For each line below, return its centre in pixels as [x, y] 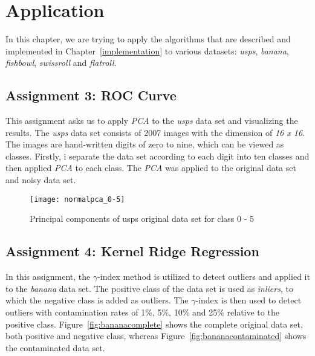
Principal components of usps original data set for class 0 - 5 [142, 218]
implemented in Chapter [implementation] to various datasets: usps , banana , [147, 50]
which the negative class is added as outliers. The [97, 300]
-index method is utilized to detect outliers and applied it [204, 277]
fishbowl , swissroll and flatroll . [61, 63]
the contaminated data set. [55, 347]
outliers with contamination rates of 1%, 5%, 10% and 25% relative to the [142, 312]
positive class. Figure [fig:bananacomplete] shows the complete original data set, [154, 324]
